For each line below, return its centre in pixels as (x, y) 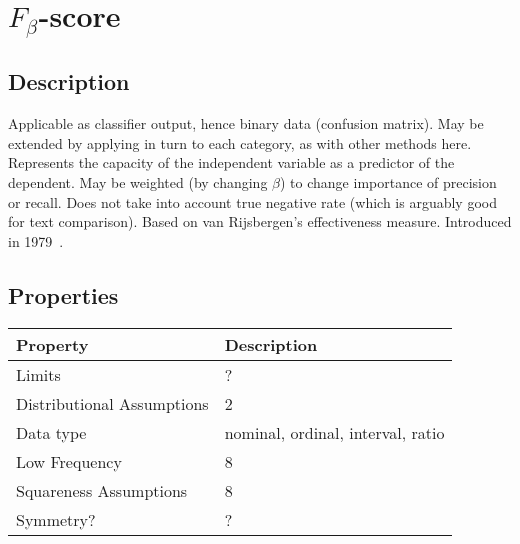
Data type (51, 432)
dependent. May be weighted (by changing (138, 182)
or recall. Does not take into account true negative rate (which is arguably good (252, 201)
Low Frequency (69, 461)
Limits (38, 374)
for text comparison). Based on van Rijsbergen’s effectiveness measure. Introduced (260, 221)
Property (52, 344)
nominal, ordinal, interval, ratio (334, 432)
